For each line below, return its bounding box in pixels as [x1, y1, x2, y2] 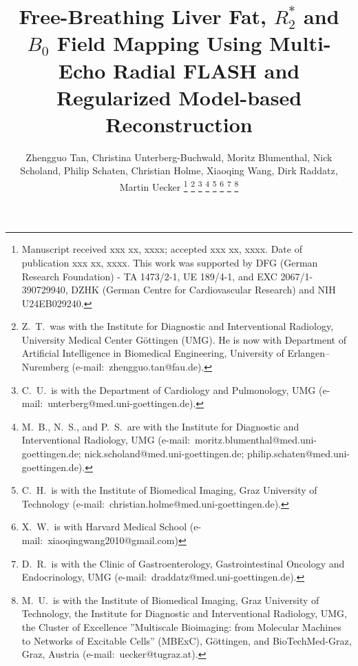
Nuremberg [21, 360, 69, 374]
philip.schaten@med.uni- [246, 446, 350, 461]
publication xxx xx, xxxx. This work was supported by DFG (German [21, 255, 318, 269]
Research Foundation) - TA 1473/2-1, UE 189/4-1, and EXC [21, 269, 277, 283]
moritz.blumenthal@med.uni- [194, 433, 317, 447]
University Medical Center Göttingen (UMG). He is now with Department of [21, 332, 347, 346]
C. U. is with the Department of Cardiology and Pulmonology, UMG [21, 382, 316, 397]
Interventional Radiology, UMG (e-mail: [21, 433, 190, 447]
